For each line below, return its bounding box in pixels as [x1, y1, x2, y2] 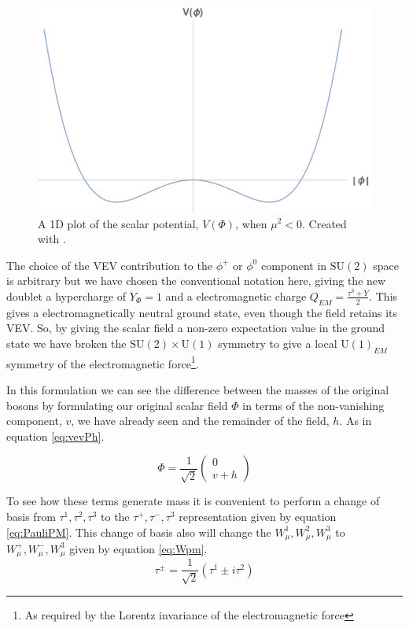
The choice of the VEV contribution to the [6, 257, 212, 273]
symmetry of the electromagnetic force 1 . [6, 353, 199, 371]
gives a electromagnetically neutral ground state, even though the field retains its [6, 304, 398, 320]
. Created [302, 215, 347, 231]
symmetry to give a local [218, 334, 337, 351]
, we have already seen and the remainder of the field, [71, 412, 330, 429]
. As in [339, 412, 372, 429]
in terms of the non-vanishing [242, 397, 385, 413]
